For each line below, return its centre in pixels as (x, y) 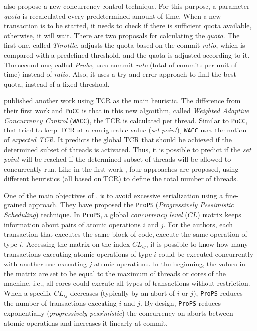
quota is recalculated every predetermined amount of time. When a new (113, 16)
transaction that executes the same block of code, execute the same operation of (126, 234)
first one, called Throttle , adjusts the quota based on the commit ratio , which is (125, 45)
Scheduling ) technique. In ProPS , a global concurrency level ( (96, 215)
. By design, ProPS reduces (180, 303)
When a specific (28, 293)
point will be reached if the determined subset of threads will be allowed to (118, 159)
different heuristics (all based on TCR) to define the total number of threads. (121, 178)
